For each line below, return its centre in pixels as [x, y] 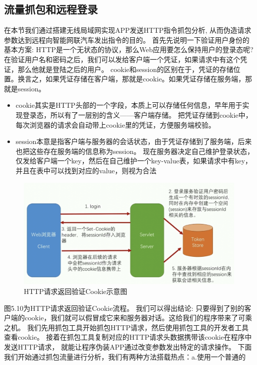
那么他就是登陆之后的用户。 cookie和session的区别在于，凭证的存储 [126, 69]
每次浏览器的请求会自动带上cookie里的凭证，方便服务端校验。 [115, 124]
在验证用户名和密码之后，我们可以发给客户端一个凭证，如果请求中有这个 [122, 59]
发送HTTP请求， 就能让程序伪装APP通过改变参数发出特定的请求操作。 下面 [128, 347]
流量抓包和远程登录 [51, 9]
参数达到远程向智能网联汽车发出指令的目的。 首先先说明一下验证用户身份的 [127, 39]
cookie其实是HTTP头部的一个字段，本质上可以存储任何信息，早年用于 [129, 105]
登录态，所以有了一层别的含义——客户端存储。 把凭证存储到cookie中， [137, 114]
